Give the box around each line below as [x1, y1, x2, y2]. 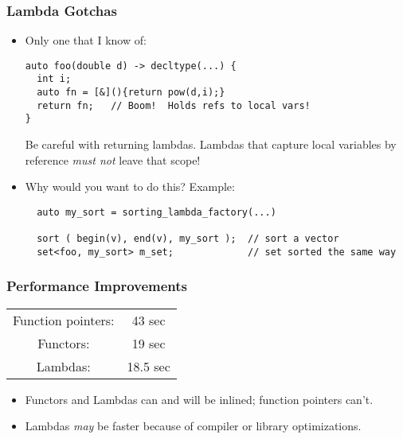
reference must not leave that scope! [25, 151, 201, 168]
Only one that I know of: [25, 32, 147, 49]
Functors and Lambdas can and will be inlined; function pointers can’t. [25, 390, 374, 407]
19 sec [131, 333, 166, 352]
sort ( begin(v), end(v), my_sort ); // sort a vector [37, 233, 339, 245]
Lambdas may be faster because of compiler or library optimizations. [25, 418, 362, 434]
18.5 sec [127, 356, 170, 375]
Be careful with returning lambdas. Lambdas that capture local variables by [25, 136, 397, 153]
